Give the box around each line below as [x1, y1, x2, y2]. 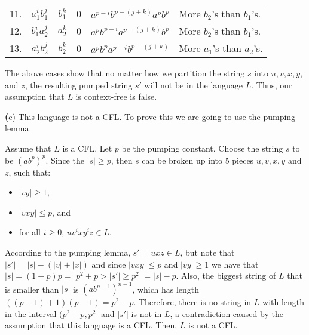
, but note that [180, 245, 235, 258]
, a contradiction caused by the [170, 307, 283, 319]
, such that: [8, 165, 51, 178]
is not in [131, 307, 162, 319]
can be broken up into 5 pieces [142, 153, 254, 166]
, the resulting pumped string [25, 78, 133, 91]
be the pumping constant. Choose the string [121, 142, 283, 154]
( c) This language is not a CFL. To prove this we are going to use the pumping [5, 110, 296, 122]
